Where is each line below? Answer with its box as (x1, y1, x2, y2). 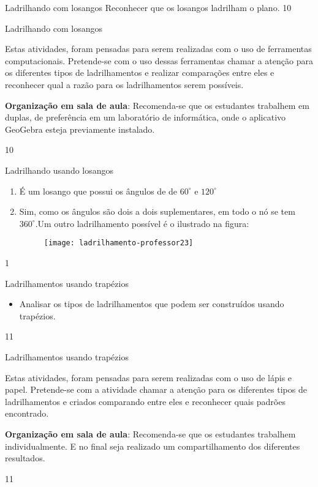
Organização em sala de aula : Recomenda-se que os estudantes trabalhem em (5, 99, 309, 111)
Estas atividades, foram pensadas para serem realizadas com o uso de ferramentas (5, 42, 312, 55)
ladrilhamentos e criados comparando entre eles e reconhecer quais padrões (5, 395, 286, 407)
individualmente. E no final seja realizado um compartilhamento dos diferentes (5, 439, 300, 452)
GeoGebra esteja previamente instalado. (5, 122, 155, 135)
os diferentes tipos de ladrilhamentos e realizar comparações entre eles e (5, 66, 274, 79)
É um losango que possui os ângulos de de (19, 184, 178, 197)
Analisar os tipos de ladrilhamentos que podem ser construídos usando (19, 297, 284, 310)
